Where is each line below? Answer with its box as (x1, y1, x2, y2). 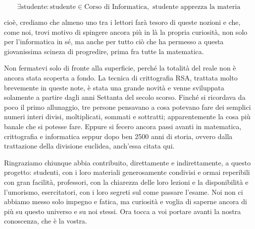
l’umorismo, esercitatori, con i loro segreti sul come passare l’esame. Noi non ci (4, 186, 243, 197)
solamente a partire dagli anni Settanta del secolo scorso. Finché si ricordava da (4, 92, 246, 102)
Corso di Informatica (84, 3, 148, 10)
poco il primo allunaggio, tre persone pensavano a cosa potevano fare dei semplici (4, 101, 251, 112)
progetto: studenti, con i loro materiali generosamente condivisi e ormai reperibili (4, 167, 250, 177)
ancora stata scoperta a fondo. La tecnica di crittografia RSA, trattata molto (4, 72, 238, 82)
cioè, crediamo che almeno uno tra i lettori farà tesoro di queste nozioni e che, (4, 17, 241, 27)
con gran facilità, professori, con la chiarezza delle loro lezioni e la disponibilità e (4, 176, 249, 187)
